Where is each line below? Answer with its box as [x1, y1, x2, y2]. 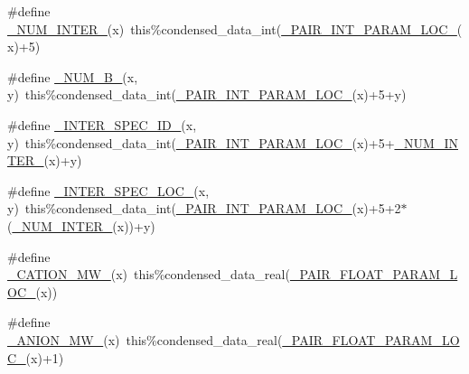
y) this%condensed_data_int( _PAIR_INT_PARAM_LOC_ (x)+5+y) [7, 85, 407, 104]
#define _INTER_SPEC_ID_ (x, [7, 115, 197, 134]
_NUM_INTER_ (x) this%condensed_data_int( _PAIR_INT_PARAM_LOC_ [7, 19, 457, 38]
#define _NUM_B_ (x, [7, 67, 138, 86]
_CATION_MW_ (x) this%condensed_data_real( [7, 265, 290, 284]
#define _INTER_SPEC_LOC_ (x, [7, 181, 210, 200]
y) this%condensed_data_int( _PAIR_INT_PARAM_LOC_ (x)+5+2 [7, 199, 401, 218]
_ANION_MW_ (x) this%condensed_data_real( [7, 330, 283, 349]
